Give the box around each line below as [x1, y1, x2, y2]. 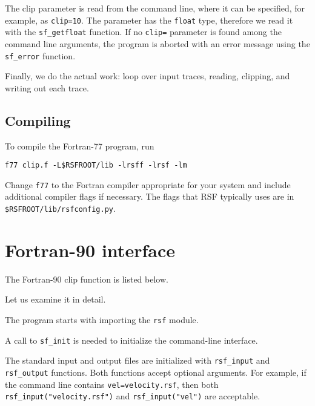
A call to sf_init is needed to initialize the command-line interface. [5, 333, 258, 346]
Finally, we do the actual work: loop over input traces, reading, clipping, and [5, 70, 290, 82]
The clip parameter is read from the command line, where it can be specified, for [5, 2, 305, 14]
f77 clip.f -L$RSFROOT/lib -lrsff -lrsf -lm [5, 161, 187, 170]
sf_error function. [5, 49, 76, 62]
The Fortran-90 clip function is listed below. [5, 272, 168, 285]
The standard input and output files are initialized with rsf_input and [5, 354, 270, 367]
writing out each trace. [5, 81, 89, 94]
